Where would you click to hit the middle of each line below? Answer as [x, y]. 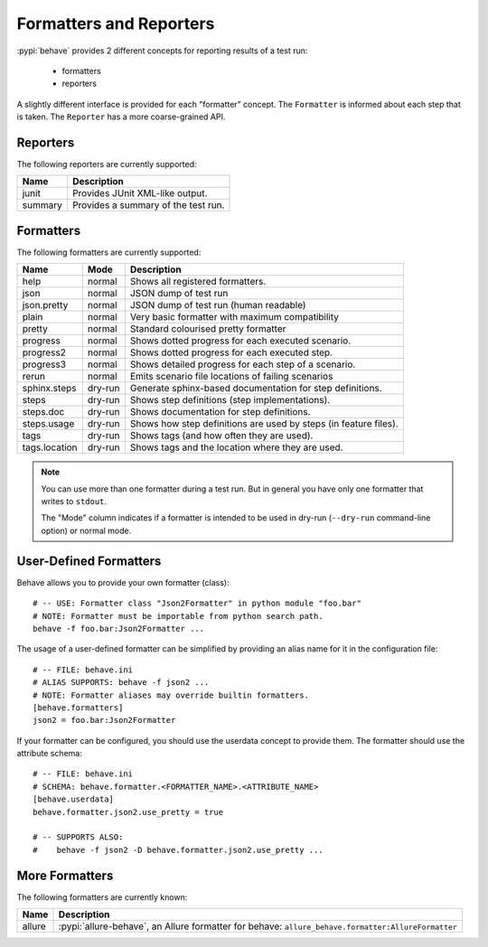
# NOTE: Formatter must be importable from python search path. [178, 616]
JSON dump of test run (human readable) [218, 305]
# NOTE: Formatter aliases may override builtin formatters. [171, 695]
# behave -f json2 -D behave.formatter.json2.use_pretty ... [178, 850]
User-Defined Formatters [89, 561]
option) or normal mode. [86, 530]
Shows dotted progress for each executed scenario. [240, 341]
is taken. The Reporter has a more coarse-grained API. [121, 117]
